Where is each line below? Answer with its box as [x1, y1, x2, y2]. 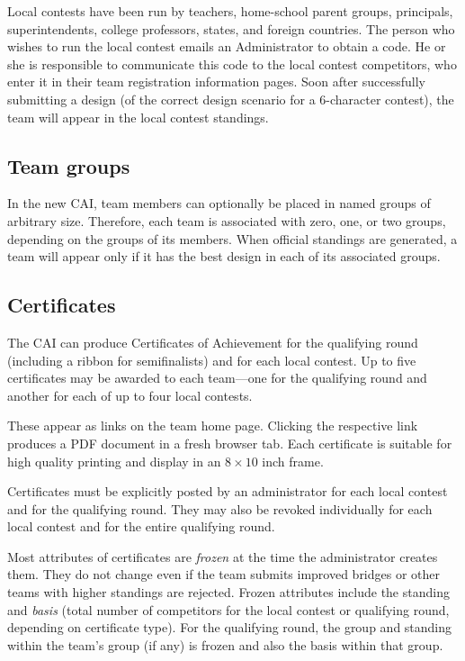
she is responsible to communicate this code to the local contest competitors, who [7, 54, 457, 73]
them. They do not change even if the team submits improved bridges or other [7, 565, 441, 584]
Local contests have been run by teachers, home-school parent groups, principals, [7, 2, 453, 20]
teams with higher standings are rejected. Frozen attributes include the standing [7, 583, 450, 602]
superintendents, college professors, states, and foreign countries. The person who [7, 19, 455, 38]
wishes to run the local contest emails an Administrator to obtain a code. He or [7, 37, 446, 56]
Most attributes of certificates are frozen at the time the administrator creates [7, 547, 438, 566]
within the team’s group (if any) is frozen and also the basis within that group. [7, 635, 443, 654]
